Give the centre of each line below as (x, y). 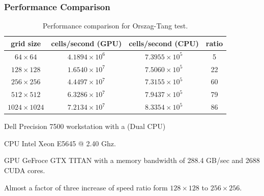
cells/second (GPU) (86, 43)
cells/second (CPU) (164, 43)
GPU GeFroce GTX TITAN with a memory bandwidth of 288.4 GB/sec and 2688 (132, 160)
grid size (26, 43)
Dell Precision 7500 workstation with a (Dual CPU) (85, 126)
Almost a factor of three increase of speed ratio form (86, 187)
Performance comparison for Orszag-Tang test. (115, 26)
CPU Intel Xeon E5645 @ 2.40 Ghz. (60, 143)
